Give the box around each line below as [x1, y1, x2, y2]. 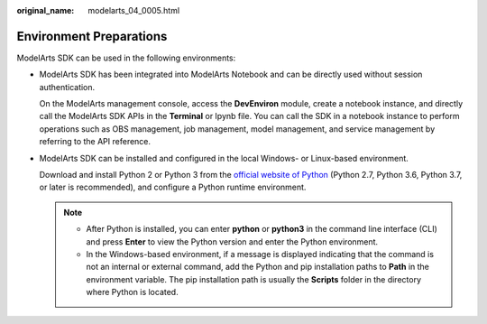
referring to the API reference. [39, 136, 152, 147]
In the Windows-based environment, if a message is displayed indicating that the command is [86, 248, 435, 259]
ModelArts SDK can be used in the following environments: [16, 52, 236, 63]
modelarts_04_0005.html [87, 5, 180, 15]
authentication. [39, 81, 96, 92]
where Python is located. [86, 287, 179, 298]
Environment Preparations [16, 28, 168, 44]
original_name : [16, 5, 75, 15]
